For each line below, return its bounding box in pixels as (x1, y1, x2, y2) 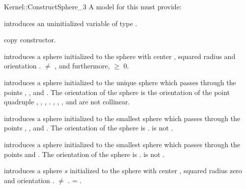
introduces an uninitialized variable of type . (4, 18, 137, 28)
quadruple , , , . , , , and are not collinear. (4, 96, 130, 107)
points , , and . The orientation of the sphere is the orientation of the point (4, 87, 230, 97)
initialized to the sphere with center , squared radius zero (70, 165, 242, 176)
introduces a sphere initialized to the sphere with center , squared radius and (4, 51, 236, 61)
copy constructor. (4, 34, 56, 45)
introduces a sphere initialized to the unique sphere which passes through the (4, 77, 236, 87)
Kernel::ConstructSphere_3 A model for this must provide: (4, 1, 182, 11)
